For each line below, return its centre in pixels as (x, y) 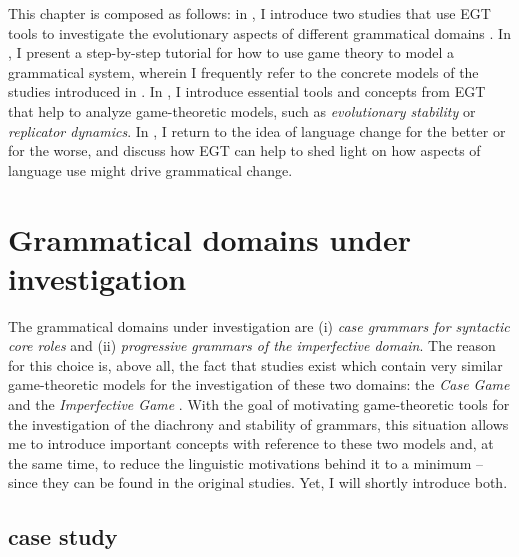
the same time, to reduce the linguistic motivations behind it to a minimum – (246, 462)
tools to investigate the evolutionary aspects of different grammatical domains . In (259, 32)
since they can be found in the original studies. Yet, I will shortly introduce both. (258, 482)
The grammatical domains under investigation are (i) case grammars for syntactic (259, 325)
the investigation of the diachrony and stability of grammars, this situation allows (258, 423)
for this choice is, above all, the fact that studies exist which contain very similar (255, 364)
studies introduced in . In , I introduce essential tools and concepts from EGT (247, 91)
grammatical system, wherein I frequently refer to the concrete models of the (243, 71)
